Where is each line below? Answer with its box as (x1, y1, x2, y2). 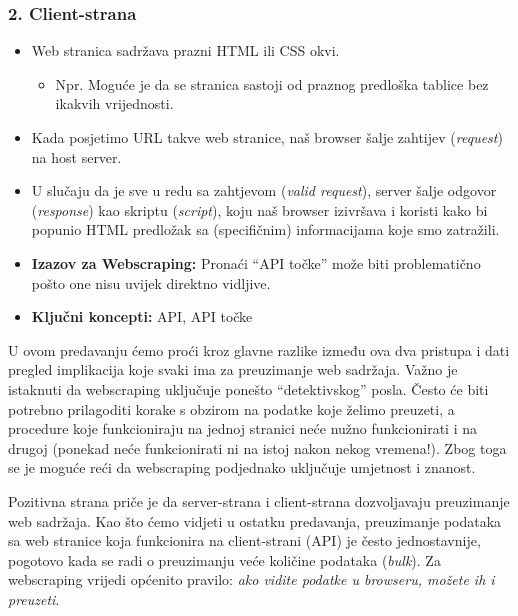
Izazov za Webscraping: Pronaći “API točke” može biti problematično (31, 252, 481, 273)
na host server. (31, 146, 122, 167)
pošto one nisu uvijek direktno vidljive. (31, 272, 271, 293)
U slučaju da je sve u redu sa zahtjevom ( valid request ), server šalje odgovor (31, 180, 497, 201)
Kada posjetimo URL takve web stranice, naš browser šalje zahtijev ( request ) (31, 127, 503, 147)
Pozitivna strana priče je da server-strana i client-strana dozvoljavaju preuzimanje (8, 490, 510, 511)
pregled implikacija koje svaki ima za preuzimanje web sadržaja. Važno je (8, 359, 458, 380)
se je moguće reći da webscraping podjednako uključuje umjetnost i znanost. (8, 457, 476, 478)
